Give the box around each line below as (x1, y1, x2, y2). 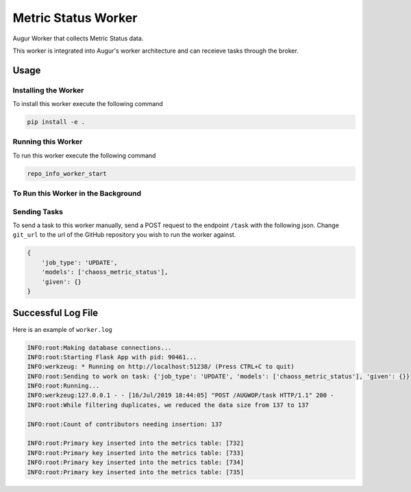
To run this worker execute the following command (12, 151, 156, 159)
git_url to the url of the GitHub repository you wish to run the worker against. (12, 231, 236, 239)
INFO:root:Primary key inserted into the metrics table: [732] (27, 439, 245, 448)
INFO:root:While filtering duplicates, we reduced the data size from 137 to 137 (27, 401, 310, 409)
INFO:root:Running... (27, 382, 100, 390)
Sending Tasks (12, 207, 63, 216)
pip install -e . (27, 118, 86, 126)
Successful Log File (12, 307, 99, 319)
